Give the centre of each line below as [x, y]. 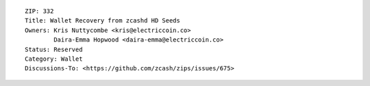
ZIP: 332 [39, 11]
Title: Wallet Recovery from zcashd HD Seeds [103, 21]
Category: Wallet [54, 59]
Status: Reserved [54, 49]
